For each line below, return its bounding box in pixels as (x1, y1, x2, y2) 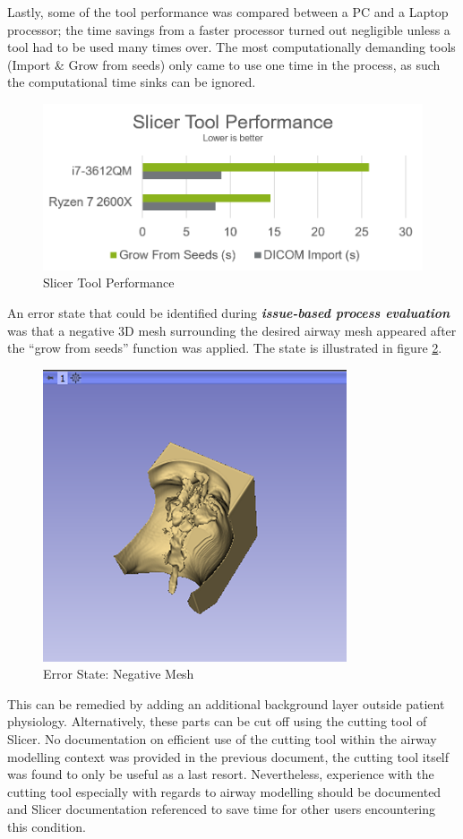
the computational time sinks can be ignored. (7, 73, 256, 91)
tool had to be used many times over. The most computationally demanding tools (7, 38, 456, 56)
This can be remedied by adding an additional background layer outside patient (7, 694, 445, 713)
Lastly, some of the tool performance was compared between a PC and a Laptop (7, 3, 449, 21)
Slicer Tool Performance (43, 273, 175, 292)
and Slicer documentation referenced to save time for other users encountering (7, 800, 436, 818)
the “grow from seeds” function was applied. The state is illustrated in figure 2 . (7, 338, 442, 357)
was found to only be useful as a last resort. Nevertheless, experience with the (7, 765, 434, 783)
